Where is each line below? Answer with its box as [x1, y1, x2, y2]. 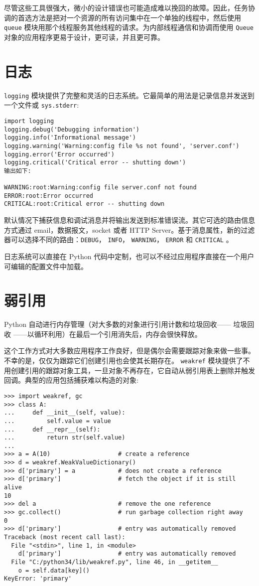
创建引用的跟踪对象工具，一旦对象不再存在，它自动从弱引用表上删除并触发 [10, 365, 255, 375]
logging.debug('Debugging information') [4, 126, 140, 133]
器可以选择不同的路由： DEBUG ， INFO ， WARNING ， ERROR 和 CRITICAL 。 [4, 234, 233, 245]
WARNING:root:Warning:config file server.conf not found [4, 184, 197, 191]
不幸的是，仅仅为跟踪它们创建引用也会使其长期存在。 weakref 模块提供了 [4, 355, 243, 366]
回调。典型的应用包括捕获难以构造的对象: [4, 375, 138, 385]
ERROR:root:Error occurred [4, 192, 93, 199]
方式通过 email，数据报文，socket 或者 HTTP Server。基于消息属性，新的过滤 [4, 224, 255, 235]
